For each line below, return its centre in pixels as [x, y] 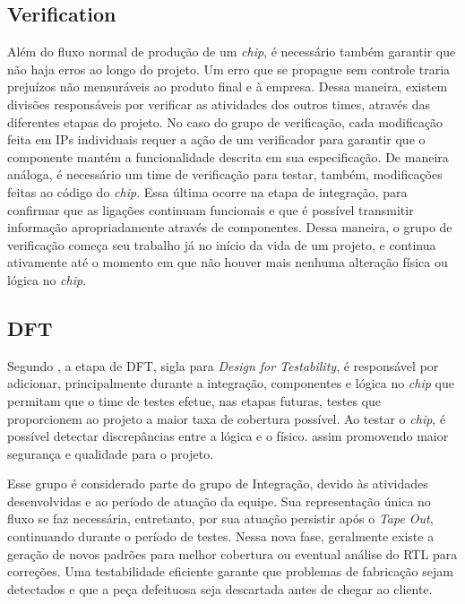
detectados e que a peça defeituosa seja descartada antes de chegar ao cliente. [220, 588]
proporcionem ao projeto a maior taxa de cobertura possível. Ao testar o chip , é [227, 418]
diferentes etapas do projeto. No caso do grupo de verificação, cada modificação [225, 121]
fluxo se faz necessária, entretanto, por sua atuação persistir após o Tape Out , [220, 518]
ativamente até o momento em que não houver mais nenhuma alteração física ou [228, 262]
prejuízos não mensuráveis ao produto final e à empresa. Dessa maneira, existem [228, 86]
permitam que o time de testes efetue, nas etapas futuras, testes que [194, 400]
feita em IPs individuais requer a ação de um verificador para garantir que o [216, 139]
